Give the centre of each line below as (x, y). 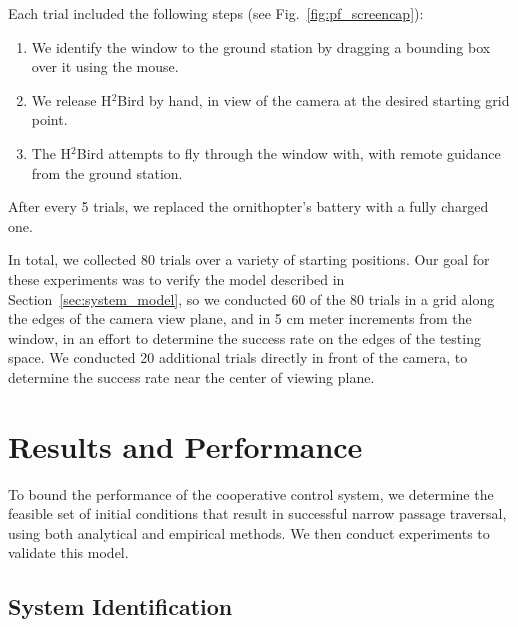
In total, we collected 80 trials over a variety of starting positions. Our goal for (249, 259)
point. (49, 119)
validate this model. (68, 552)
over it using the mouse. (105, 66)
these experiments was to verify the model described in (176, 278)
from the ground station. (107, 172)
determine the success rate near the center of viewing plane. (191, 376)
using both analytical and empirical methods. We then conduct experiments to (249, 532)
